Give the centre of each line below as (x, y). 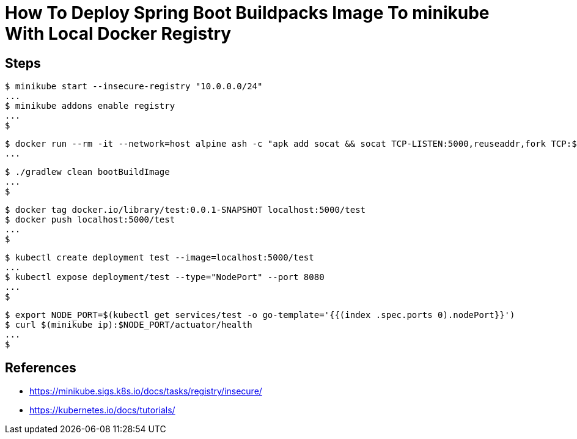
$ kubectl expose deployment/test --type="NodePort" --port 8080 (165, 277)
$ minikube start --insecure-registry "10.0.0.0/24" (134, 87)
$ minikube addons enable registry (90, 106)
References (41, 367)
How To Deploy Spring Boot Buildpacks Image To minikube (247, 13)
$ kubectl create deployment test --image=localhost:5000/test (160, 258)
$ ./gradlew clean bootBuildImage (87, 172)
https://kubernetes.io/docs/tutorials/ (102, 410)
